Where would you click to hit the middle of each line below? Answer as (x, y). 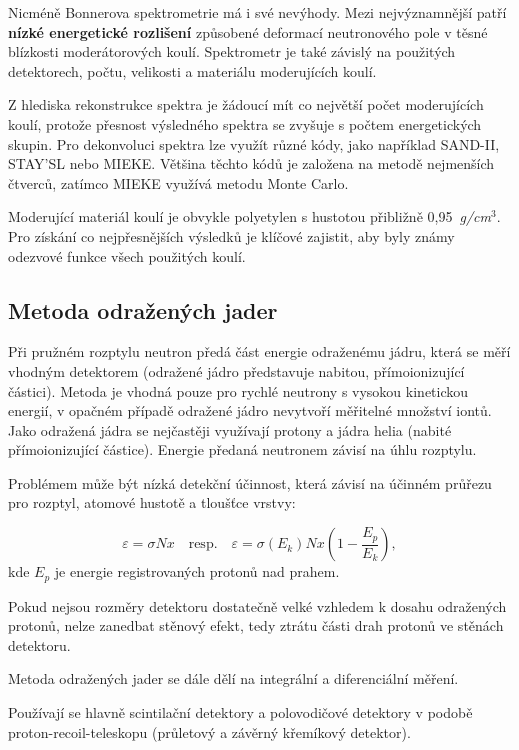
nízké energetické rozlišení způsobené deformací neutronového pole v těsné (248, 31)
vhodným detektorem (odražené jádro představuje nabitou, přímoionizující (236, 370)
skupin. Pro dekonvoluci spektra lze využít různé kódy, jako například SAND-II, (254, 143)
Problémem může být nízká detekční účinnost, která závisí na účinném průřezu (250, 482)
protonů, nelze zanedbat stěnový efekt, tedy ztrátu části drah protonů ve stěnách (256, 625)
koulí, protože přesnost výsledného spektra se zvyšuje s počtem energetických (245, 123)
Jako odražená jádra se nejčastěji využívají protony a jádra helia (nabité (230, 429)
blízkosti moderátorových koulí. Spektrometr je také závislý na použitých (232, 51)
